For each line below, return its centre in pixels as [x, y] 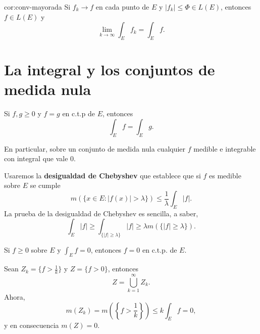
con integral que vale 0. [40, 158]
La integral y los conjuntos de [110, 69]
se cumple [45, 185]
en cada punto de [122, 7]
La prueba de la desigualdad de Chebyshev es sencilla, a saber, [101, 213]
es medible [225, 175]
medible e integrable [225, 148]
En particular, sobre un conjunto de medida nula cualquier [95, 148]
